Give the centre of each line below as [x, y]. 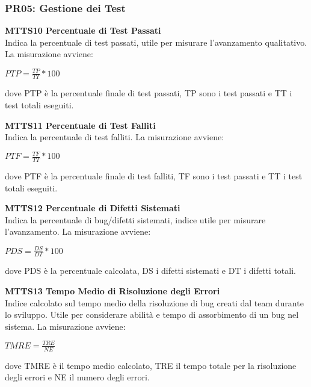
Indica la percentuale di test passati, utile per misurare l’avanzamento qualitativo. [156, 42]
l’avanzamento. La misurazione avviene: [78, 231]
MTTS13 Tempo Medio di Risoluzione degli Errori [112, 290]
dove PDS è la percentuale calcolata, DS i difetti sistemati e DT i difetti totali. [150, 271]
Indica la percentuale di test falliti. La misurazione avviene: [115, 137]
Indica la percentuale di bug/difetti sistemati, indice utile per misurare [135, 219]
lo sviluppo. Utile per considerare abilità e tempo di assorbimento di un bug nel [152, 314]
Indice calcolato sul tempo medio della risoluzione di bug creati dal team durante [154, 302]
